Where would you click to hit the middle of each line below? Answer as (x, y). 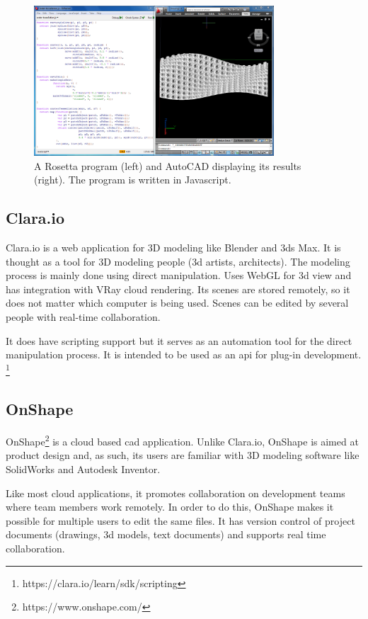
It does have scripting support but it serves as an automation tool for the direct (179, 340)
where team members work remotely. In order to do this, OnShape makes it (170, 507)
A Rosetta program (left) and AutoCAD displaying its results (168, 165)
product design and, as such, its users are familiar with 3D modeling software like (183, 455)
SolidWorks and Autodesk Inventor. (83, 469)
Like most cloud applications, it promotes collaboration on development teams (176, 493)
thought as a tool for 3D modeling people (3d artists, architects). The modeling (178, 261)
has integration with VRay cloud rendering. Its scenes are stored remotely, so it (178, 289)
